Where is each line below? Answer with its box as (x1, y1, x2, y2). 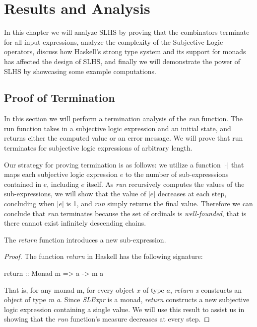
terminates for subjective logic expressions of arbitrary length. (4, 143, 193, 153)
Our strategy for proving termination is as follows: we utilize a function (4, 159, 221, 169)
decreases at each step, (157, 188, 227, 199)
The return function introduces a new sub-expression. (4, 234, 166, 245)
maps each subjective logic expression (4, 169, 118, 179)
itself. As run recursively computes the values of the (86, 178, 245, 189)
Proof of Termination (4, 90, 115, 105)
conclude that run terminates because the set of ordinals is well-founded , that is (4, 208, 247, 218)
